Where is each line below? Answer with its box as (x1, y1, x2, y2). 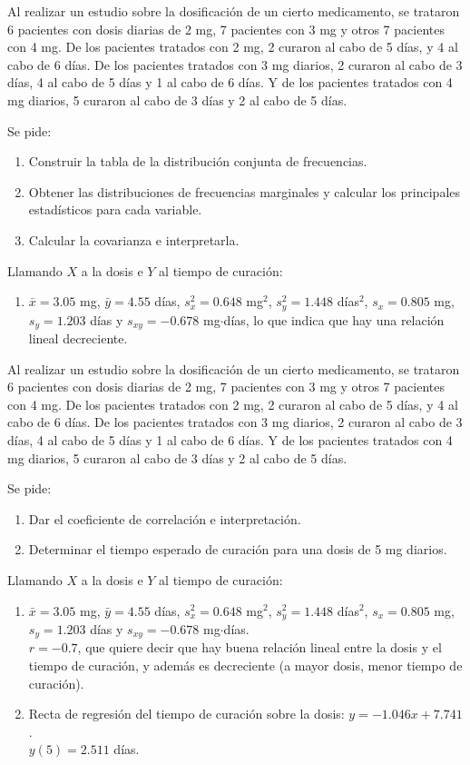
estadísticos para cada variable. (28, 200, 202, 219)
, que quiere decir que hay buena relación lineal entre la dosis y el (77, 638, 442, 657)
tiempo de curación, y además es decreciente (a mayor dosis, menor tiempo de (28, 656, 463, 675)
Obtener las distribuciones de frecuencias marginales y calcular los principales (28, 182, 461, 201)
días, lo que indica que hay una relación (223, 310, 445, 329)
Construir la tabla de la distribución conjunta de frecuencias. (28, 152, 367, 171)
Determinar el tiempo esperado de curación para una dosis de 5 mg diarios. (28, 540, 447, 559)
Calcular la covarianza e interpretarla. (28, 230, 240, 249)
